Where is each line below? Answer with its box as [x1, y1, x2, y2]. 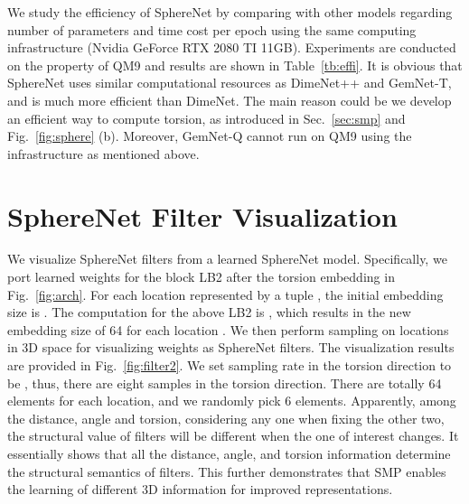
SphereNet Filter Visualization [7, 197, 398, 234]
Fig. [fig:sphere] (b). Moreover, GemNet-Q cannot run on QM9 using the [7, 126, 412, 145]
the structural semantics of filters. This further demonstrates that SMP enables [7, 462, 446, 481]
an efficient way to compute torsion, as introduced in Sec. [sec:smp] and [7, 108, 406, 127]
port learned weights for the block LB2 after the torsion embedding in [7, 267, 395, 286]
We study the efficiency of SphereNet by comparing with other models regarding [7, 3, 453, 21]
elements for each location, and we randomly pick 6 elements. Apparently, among [7, 391, 456, 410]
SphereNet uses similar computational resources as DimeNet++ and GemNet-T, [7, 73, 452, 92]
